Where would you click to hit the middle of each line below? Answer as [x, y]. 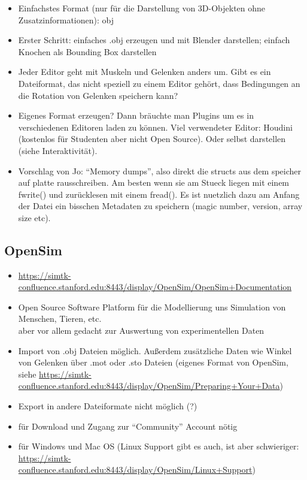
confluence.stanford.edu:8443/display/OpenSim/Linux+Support [135, 470]
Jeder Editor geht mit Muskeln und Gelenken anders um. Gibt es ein [145, 72]
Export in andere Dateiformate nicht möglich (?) [108, 406]
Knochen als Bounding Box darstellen [87, 51]
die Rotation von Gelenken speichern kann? [98, 95]
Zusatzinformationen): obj [66, 19]
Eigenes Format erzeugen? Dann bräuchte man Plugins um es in [136, 115]
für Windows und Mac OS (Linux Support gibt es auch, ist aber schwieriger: [159, 446]
